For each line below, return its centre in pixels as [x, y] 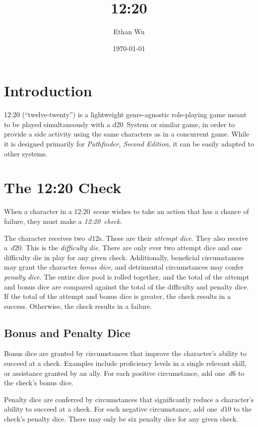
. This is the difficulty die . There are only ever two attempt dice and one [132, 248]
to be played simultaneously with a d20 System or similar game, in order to [120, 124]
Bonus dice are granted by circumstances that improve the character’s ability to [125, 353]
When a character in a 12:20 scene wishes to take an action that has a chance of [127, 211]
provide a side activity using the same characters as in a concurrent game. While [127, 134]
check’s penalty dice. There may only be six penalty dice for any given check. [121, 419]
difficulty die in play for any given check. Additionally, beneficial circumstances [124, 257]
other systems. [26, 153]
